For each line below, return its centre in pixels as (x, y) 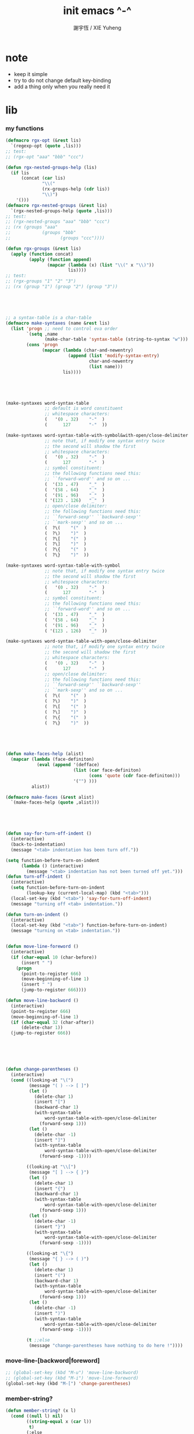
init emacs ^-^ (97, 11)
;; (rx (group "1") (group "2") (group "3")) (61, 287)
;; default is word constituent (84, 409)
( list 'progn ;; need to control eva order (64, 329)
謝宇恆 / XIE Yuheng (97, 27)
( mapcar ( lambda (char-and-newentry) (88, 350)
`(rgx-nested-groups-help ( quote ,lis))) (62, 211)
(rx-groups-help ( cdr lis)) (76, 189)
